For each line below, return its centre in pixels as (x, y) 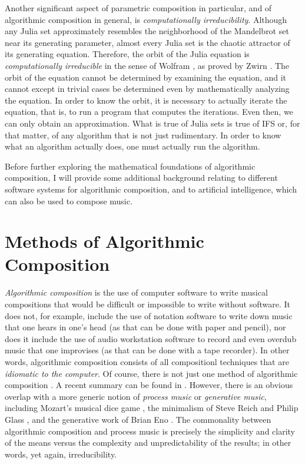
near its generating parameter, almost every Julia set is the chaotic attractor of (147, 42)
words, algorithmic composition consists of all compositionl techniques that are (147, 361)
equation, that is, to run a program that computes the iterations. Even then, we (149, 112)
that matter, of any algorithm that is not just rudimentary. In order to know (143, 135)
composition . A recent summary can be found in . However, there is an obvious (149, 385)
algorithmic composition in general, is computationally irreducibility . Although (146, 19)
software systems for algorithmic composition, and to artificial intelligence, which (151, 189)
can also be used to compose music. (69, 200)
